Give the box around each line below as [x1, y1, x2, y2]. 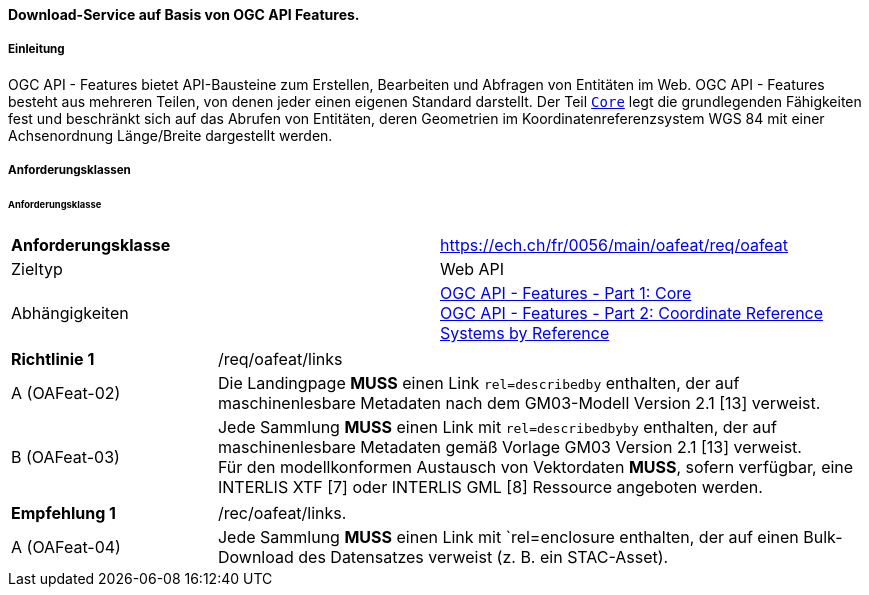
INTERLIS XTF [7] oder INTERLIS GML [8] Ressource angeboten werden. [217, 476, 763, 497]
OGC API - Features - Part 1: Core [440, 282, 692, 303]
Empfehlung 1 [11, 502, 116, 523]
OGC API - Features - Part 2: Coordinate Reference [440, 302, 824, 323]
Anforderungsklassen [8, 163, 131, 178]
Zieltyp [11, 258, 63, 279]
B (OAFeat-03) [11, 446, 120, 467]
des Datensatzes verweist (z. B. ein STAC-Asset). [298, 546, 669, 567]
